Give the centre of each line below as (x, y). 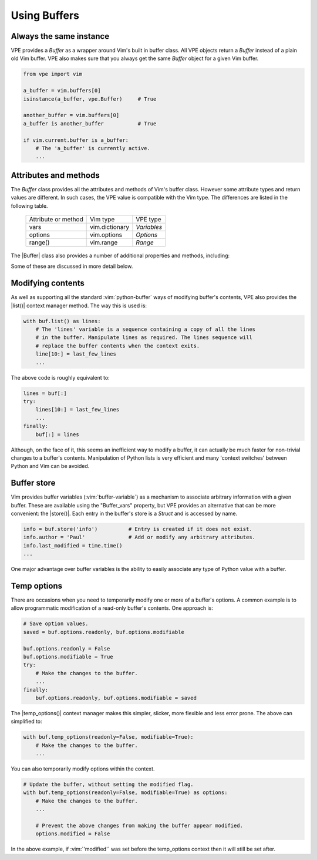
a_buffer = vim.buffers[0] (62, 91)
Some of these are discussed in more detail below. (72, 266)
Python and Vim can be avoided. (50, 466)
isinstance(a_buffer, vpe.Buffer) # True (90, 99)
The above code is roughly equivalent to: (60, 377)
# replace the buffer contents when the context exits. (118, 346)
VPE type (149, 220)
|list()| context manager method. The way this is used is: (79, 306)
